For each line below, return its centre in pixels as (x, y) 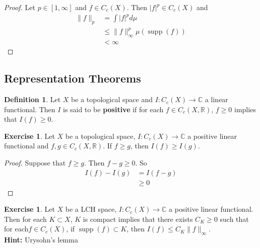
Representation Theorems (73, 78)
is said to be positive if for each (113, 109)
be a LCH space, (91, 209)
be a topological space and (112, 99)
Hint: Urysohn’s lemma (41, 240)
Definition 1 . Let (32, 99)
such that (234, 219)
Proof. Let (20, 7)
